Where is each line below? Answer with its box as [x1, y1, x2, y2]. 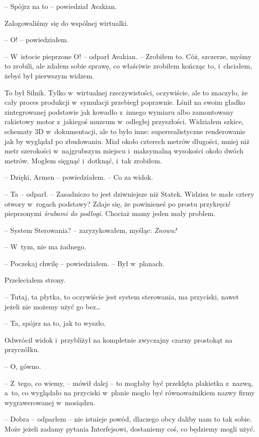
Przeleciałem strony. [4, 275, 66, 285]
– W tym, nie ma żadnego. [4, 241, 86, 252]
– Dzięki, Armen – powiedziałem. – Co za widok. [4, 172, 153, 182]
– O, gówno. [4, 361, 41, 371]
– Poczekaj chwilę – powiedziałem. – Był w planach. [4, 258, 165, 268]
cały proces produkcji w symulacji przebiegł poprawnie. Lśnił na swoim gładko [4, 97, 245, 107]
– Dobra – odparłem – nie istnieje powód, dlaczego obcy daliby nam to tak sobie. [4, 414, 252, 424]
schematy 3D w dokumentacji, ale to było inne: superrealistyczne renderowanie [4, 126, 246, 136]
